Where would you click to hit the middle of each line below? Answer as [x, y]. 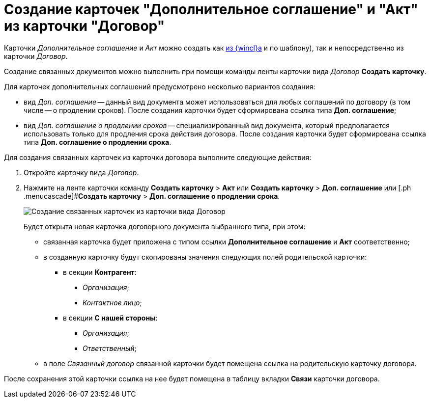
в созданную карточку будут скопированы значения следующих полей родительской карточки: [205, 257]
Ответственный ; [110, 348]
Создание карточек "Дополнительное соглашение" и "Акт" [211, 9]
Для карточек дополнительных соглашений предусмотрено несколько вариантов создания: [160, 86]
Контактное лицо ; [112, 302]
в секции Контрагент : [100, 272]
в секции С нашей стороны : [110, 318]
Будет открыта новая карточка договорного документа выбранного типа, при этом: [165, 226]
